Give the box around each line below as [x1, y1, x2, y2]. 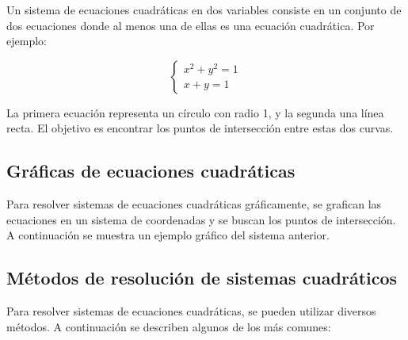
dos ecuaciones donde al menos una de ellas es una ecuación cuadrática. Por [6, 17, 375, 33]
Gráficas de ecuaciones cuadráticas [6, 159, 296, 183]
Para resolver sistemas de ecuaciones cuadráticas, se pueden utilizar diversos [6, 303, 376, 319]
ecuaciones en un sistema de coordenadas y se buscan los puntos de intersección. [6, 211, 396, 227]
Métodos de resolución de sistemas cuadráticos [6, 266, 398, 290]
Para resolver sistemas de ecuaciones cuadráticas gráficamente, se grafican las [6, 196, 382, 212]
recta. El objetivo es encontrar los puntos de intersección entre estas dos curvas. [6, 120, 394, 136]
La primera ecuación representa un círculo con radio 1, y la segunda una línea [6, 104, 384, 120]
